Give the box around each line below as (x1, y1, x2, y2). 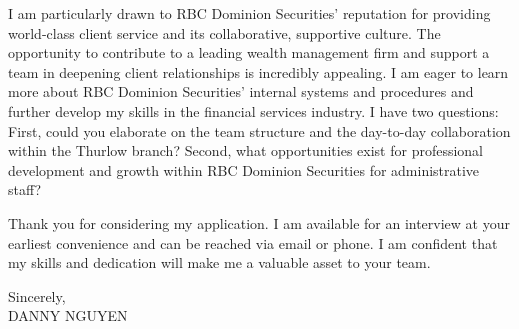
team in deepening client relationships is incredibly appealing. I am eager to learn (8, 61, 509, 82)
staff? (8, 179, 42, 200)
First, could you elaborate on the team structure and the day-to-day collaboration (8, 120, 511, 141)
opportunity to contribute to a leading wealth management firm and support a (8, 42, 490, 63)
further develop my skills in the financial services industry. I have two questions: (8, 100, 499, 121)
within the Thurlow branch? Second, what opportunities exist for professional (8, 140, 484, 161)
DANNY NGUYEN (8, 305, 128, 326)
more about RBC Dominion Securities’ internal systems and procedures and (8, 81, 474, 102)
